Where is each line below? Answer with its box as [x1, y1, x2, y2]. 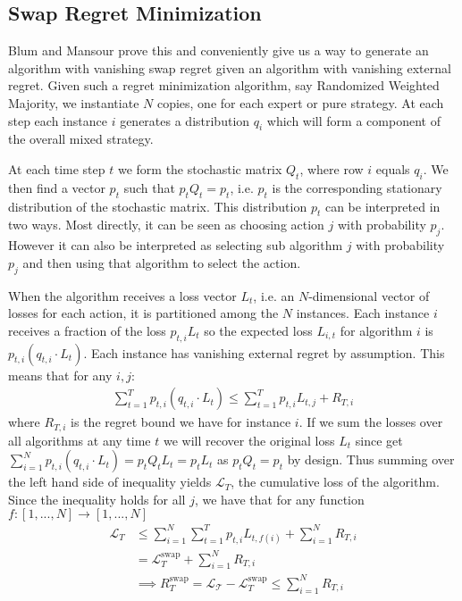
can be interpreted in [324, 196, 441, 215]
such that [123, 178, 175, 196]
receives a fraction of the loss [8, 321, 166, 339]
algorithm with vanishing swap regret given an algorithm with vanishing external [8, 58, 451, 77]
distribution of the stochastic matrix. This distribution [8, 196, 307, 215]
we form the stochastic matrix [117, 159, 282, 178]
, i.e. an [253, 286, 295, 305]
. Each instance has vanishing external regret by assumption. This [83, 343, 445, 362]
